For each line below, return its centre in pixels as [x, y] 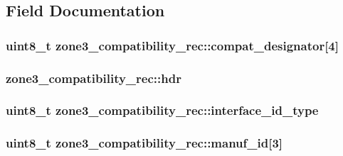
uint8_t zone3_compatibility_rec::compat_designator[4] [172, 45]
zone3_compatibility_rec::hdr [94, 78]
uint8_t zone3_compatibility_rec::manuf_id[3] [144, 143]
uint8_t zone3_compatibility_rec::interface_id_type [162, 110]
